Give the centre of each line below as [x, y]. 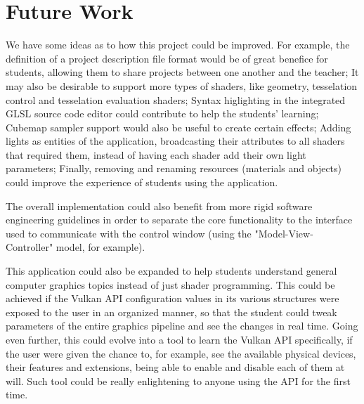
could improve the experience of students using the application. [142, 182]
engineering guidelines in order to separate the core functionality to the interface [179, 220]
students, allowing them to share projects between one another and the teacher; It [182, 72]
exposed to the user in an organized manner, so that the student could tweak [171, 312]
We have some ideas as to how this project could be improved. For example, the [178, 45]
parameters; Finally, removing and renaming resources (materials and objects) [174, 168]
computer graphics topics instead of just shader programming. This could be [170, 284]
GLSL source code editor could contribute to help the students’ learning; [162, 113]
